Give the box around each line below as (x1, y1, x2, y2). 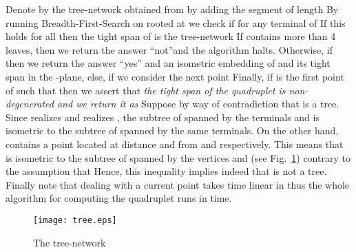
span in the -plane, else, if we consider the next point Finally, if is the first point (6, 69, 344, 83)
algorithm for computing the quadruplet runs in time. (6, 191, 232, 205)
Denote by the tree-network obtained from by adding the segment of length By (6, 2, 339, 16)
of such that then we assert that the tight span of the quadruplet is (6, 83, 286, 97)
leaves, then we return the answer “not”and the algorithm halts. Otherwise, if (6, 42, 333, 56)
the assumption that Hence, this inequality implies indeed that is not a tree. (6, 164, 327, 178)
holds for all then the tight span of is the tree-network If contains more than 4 (6, 29, 336, 43)
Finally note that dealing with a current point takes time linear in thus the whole (6, 177, 350, 191)
